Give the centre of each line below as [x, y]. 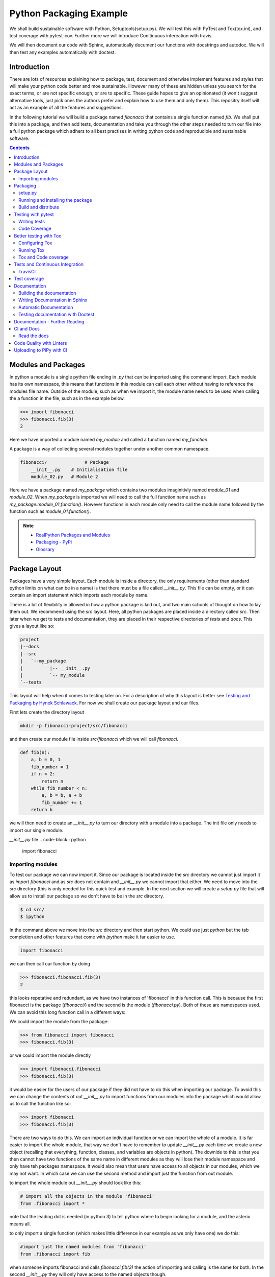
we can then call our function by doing [50, 964]
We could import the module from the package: [59, 1021]
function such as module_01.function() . [50, 511]
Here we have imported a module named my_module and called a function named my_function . [109, 439]
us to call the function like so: [40, 1104]
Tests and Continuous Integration [49, 264]
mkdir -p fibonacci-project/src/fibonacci [74, 726]
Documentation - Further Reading [49, 321]
